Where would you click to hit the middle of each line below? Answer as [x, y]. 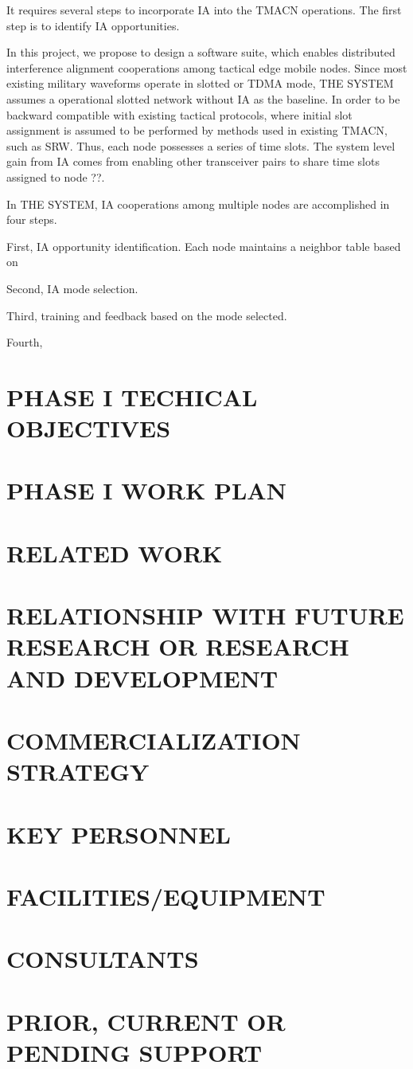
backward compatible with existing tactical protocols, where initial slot [179, 114]
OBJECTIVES [89, 428]
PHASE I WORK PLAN [146, 490]
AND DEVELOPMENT [142, 677]
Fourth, [25, 342]
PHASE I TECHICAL [132, 396]
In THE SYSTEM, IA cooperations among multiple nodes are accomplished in [198, 204]
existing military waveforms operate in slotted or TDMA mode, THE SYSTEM [200, 83]
